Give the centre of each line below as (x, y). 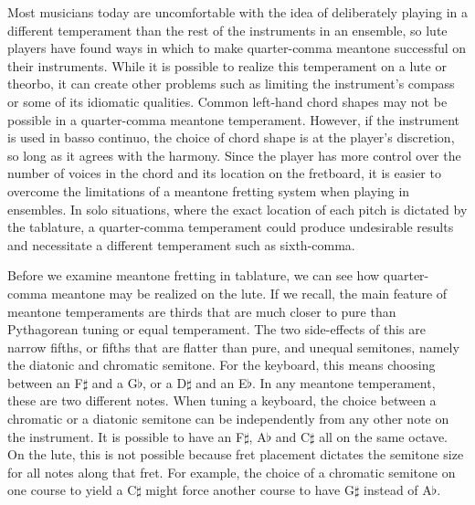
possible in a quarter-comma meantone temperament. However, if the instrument (234, 119)
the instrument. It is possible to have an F (126, 436)
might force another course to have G (250, 490)
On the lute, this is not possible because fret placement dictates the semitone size (236, 454)
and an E (222, 382)
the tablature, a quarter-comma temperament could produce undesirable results (231, 227)
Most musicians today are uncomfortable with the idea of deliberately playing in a (237, 12)
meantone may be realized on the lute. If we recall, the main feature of (249, 293)
